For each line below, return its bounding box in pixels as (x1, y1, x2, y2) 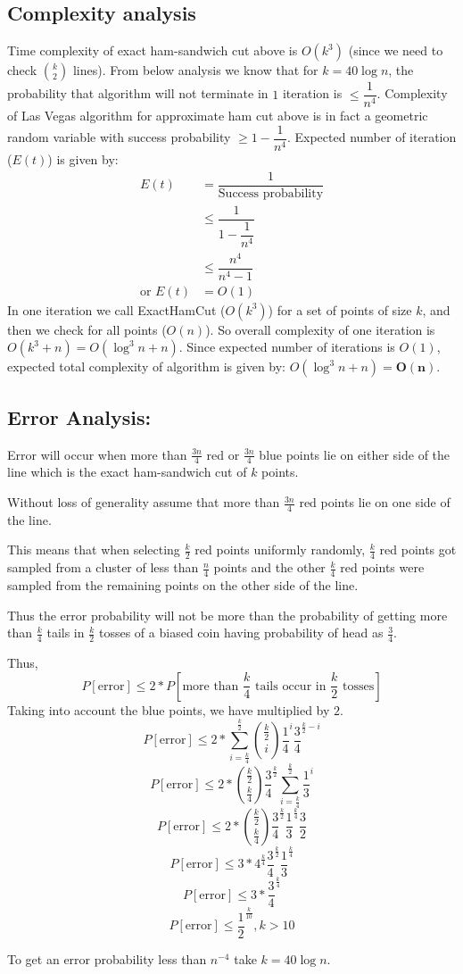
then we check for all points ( (7, 320, 167, 338)
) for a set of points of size (268, 300, 412, 319)
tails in (46, 623, 85, 642)
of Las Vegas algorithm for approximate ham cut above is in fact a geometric (7, 106, 428, 125)
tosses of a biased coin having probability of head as (98, 623, 384, 642)
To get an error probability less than (7, 949, 207, 968)
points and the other (213, 558, 326, 577)
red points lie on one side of (299, 493, 451, 512)
